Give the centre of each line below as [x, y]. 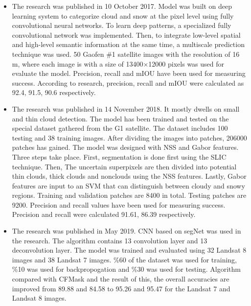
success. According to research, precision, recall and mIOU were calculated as [128, 82]
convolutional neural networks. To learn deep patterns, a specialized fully [122, 25]
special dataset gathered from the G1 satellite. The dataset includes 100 [120, 128]
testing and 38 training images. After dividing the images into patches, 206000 [129, 137]
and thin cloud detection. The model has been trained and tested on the [120, 118]
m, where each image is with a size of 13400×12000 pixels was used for [118, 63]
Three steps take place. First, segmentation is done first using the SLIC [119, 156]
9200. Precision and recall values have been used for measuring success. [119, 204]
